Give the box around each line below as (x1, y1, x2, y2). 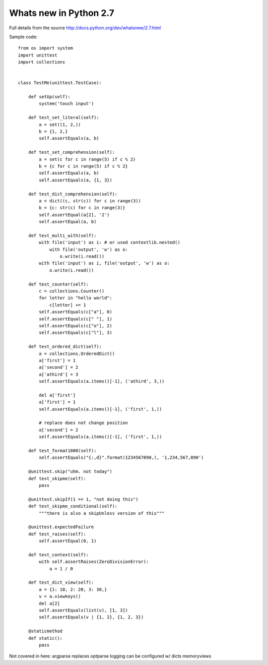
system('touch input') (39, 101, 94, 107)
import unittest (18, 52, 58, 58)
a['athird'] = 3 (39, 371, 78, 377)
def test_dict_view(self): (28, 580, 94, 585)
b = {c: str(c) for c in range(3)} (39, 205, 126, 211)
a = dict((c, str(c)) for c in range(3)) (39, 198, 141, 203)
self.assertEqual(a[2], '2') (39, 212, 110, 218)
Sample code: (9, 34, 38, 40)
